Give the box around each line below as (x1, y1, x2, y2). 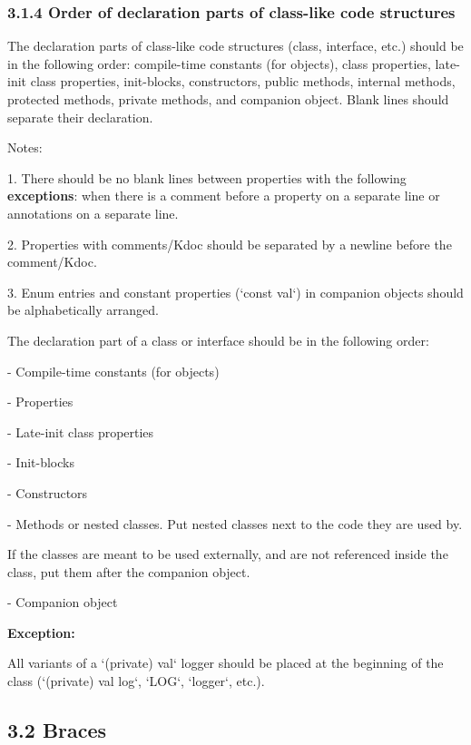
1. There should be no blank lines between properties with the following (7, 168, 407, 187)
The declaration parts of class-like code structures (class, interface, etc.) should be (7, 36, 464, 55)
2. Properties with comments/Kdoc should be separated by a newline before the (7, 234, 452, 253)
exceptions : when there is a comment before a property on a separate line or (7, 186, 440, 205)
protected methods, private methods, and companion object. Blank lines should (7, 90, 449, 108)
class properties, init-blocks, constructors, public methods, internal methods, (30, 72, 456, 91)
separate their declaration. (7, 107, 153, 126)
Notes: (7, 138, 43, 157)
